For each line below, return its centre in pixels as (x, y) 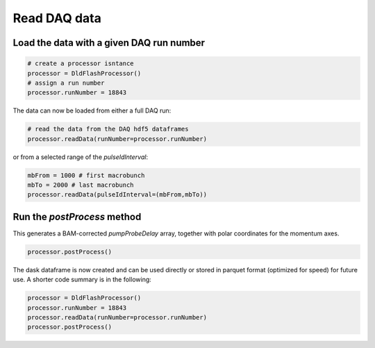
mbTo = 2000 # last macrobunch (81, 185)
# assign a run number (66, 83)
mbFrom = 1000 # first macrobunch (86, 175)
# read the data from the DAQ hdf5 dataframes (108, 129)
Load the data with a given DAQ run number (109, 43)
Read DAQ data (57, 18)
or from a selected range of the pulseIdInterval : (81, 157)
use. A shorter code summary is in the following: (82, 280)
